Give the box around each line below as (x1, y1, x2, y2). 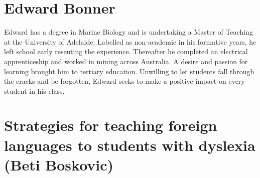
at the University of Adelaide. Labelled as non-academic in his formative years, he (4, 36, 256, 47)
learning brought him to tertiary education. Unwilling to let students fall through (4, 66, 254, 76)
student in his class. (4, 85, 65, 96)
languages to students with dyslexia (4, 134, 255, 155)
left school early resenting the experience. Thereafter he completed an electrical (4, 46, 248, 57)
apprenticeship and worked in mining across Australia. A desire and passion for (4, 56, 248, 66)
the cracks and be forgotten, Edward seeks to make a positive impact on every (4, 76, 245, 86)
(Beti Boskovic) (4, 154, 114, 174)
